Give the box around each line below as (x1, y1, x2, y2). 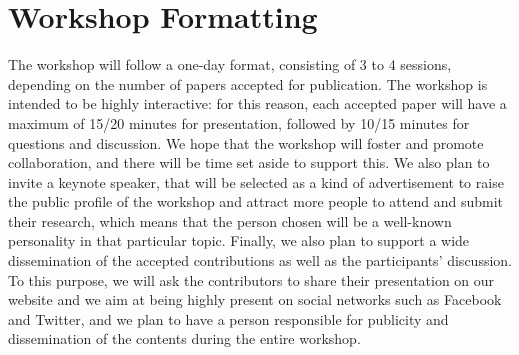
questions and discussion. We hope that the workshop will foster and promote (8, 132, 484, 153)
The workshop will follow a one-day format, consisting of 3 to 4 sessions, (8, 54, 452, 75)
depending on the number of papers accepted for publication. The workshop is (8, 73, 488, 94)
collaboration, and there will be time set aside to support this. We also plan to (8, 152, 490, 173)
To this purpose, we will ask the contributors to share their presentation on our (8, 269, 495, 290)
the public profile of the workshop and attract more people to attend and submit (8, 191, 504, 212)
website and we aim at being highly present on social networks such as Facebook (8, 289, 502, 310)
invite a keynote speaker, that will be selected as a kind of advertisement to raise (8, 171, 504, 192)
